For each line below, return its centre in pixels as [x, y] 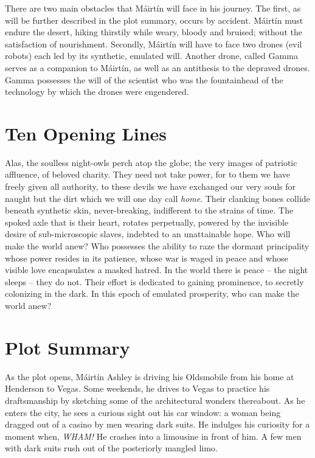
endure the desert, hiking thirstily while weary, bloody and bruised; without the [154, 32]
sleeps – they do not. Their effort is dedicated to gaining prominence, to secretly [154, 281]
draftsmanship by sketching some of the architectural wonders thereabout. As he [155, 400]
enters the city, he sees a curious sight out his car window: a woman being [143, 412]
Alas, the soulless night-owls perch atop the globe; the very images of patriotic [151, 162]
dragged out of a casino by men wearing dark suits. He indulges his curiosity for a [157, 424]
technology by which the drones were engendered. [97, 92]
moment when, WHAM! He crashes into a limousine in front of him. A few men [153, 436]
